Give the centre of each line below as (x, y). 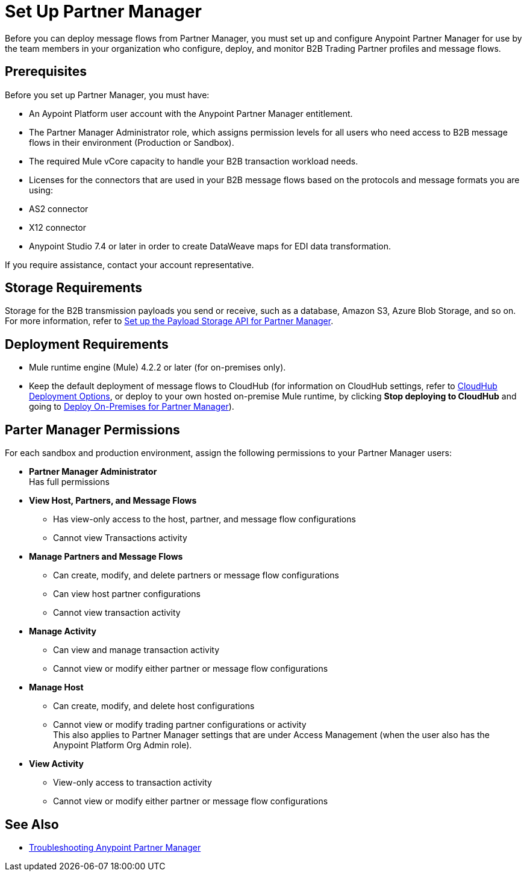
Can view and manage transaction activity (136, 650)
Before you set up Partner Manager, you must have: (107, 95)
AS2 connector (59, 208)
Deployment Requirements (87, 344)
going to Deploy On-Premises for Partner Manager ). (132, 407)
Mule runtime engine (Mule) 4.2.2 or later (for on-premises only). (157, 368)
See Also (32, 824)
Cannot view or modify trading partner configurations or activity (180, 725)
